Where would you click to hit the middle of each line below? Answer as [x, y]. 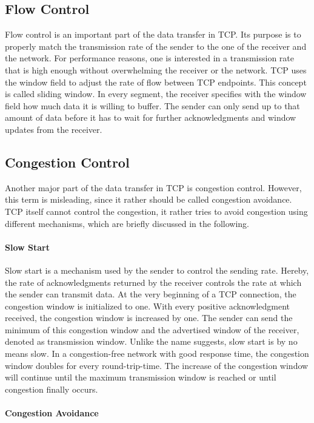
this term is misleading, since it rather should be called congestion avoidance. [149, 199]
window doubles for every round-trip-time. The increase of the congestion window [157, 365]
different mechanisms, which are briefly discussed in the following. [127, 223]
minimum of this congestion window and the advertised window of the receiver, [152, 329]
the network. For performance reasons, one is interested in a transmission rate [150, 58]
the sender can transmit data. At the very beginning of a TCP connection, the [151, 294]
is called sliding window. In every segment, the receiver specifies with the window [156, 94]
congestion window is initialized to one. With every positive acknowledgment [148, 306]
